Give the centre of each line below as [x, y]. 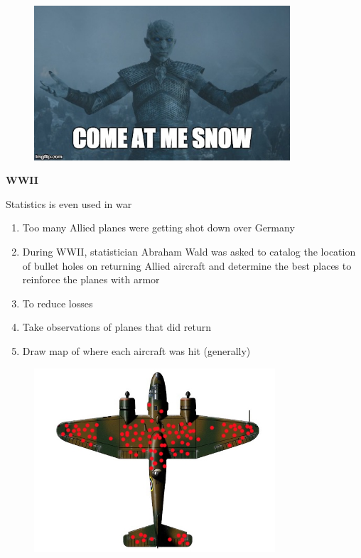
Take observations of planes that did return [117, 327]
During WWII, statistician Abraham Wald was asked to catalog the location [189, 252]
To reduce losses [58, 303]
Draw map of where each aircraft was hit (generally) [136, 351]
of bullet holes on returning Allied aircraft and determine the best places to [187, 265]
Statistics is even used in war [69, 203]
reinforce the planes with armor [91, 279]
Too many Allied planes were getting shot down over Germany [158, 228]
